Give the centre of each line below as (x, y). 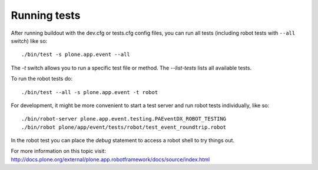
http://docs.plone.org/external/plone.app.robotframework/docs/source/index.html (110, 159)
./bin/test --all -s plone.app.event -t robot (90, 92)
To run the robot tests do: (42, 79)
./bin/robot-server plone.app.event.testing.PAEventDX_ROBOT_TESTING (124, 119)
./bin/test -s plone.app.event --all (76, 55)
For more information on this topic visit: (58, 151)
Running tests (46, 15)
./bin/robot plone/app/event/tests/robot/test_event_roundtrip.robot (124, 127)
